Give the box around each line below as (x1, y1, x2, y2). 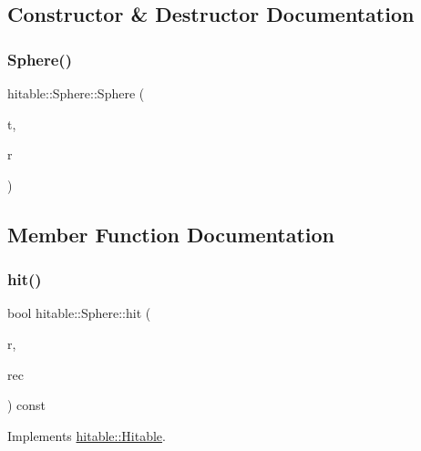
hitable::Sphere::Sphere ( (7, 84, 145, 102)
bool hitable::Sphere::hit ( (7, 303, 151, 323)
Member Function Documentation (7, 220, 335, 248)
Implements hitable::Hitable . (7, 425, 166, 445)
